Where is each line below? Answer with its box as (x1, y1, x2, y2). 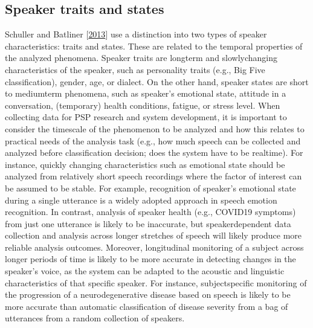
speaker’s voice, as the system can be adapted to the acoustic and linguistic (5, 265, 285, 277)
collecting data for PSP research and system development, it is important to (5, 111, 287, 123)
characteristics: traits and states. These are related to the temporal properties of (5, 39, 303, 52)
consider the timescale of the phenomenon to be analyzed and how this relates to (5, 122, 305, 135)
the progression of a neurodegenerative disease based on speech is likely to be (5, 288, 291, 301)
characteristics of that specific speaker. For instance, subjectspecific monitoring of (5, 276, 307, 289)
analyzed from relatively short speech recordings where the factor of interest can (5, 170, 302, 182)
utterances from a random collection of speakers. (5, 312, 185, 324)
